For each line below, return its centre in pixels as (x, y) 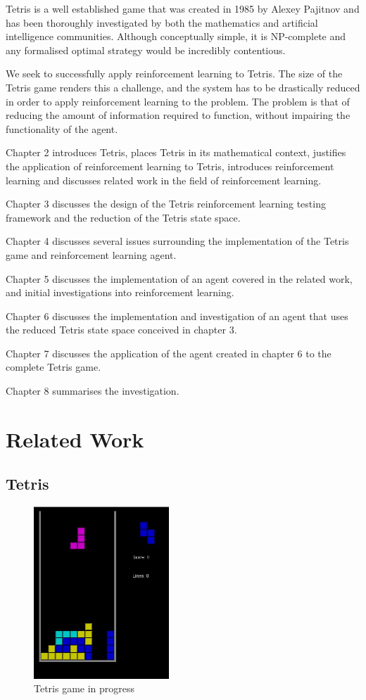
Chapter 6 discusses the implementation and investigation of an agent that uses (177, 316)
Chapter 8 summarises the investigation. (93, 391)
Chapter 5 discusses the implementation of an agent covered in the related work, (179, 278)
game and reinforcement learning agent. (91, 254)
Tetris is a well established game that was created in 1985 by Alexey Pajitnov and (183, 8)
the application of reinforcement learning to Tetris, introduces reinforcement (170, 166)
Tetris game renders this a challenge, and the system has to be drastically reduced (183, 87)
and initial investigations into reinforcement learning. (120, 292)
